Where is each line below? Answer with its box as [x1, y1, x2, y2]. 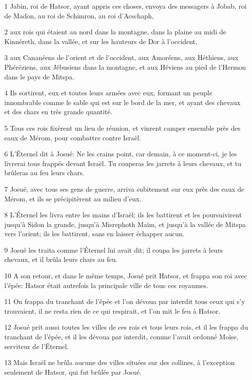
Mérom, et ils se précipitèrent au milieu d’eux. [4, 193, 141, 203]
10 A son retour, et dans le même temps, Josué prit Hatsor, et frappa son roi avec [4, 271, 247, 281]
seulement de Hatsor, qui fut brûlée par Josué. [4, 366, 142, 377]
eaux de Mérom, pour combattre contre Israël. [4, 132, 141, 142]
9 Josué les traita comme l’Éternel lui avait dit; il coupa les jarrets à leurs [4, 244, 223, 255]
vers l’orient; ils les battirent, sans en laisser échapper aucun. [4, 228, 185, 239]
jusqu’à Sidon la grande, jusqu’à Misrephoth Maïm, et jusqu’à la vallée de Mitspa [4, 219, 246, 229]
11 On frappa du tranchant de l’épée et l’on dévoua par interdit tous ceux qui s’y [4, 296, 245, 306]
